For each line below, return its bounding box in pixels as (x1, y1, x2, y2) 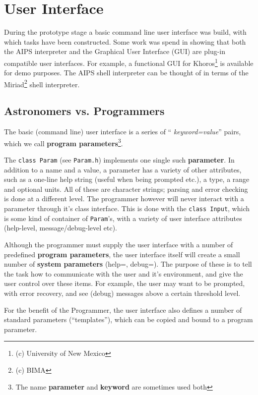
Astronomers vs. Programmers (4, 103, 165, 118)
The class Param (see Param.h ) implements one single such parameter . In (4, 155, 235, 165)
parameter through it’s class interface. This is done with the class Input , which (4, 203, 250, 214)
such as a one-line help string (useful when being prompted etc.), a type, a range (4, 174, 250, 184)
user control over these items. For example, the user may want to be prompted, (4, 278, 245, 288)
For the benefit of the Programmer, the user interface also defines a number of (4, 304, 242, 315)
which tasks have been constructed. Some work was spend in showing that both (4, 36, 246, 47)
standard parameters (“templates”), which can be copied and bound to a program (4, 314, 253, 325)
